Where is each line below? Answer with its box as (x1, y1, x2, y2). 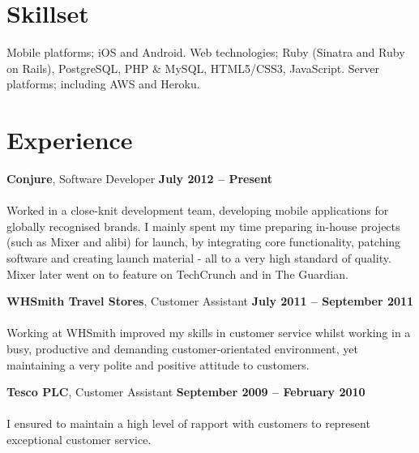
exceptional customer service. (6, 430, 152, 447)
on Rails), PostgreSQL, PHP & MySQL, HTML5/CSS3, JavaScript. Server (6, 59, 380, 76)
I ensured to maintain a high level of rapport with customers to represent (6, 415, 370, 432)
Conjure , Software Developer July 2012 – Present (6, 170, 272, 187)
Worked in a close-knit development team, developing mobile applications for (6, 202, 389, 219)
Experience (6, 123, 133, 156)
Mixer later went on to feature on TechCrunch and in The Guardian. (6, 265, 348, 282)
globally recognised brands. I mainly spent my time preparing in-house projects (6, 217, 400, 234)
